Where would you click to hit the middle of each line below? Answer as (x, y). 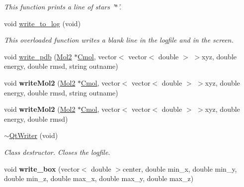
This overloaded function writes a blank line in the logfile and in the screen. (119, 40)
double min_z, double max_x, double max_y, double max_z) (99, 178)
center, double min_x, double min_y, (180, 168)
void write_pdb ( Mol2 (38, 56)
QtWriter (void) (34, 135)
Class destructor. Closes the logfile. (57, 152)
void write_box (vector (42, 168)
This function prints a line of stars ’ (59, 6)
